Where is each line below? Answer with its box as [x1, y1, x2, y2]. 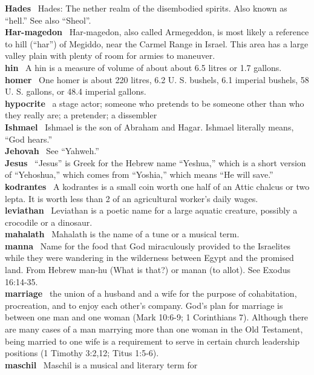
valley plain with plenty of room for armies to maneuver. [5, 49, 215, 62]
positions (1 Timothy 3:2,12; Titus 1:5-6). [5, 346, 159, 359]
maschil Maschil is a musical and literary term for [5, 358, 198, 371]
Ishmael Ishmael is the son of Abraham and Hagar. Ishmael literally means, [5, 120, 294, 133]
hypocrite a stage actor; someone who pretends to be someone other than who [5, 96, 304, 109]
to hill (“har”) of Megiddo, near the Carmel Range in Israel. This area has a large [5, 37, 309, 50]
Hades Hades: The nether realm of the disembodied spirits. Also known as [5, 2, 287, 14]
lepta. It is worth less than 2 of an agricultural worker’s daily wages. [5, 192, 258, 204]
